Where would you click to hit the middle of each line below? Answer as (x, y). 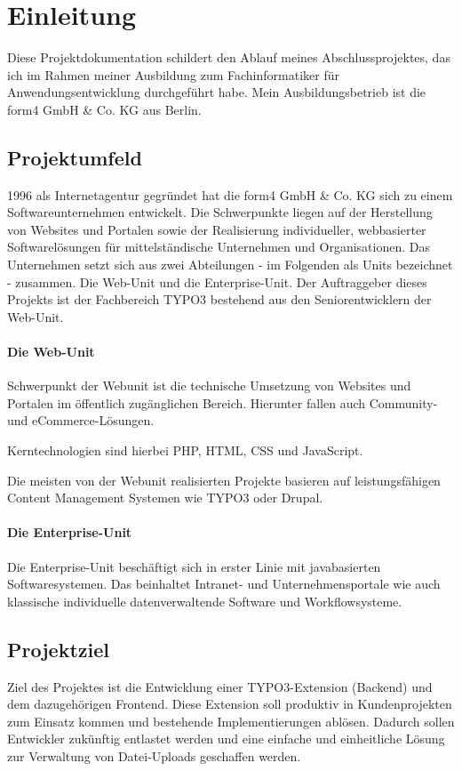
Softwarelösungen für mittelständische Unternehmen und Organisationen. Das (219, 247)
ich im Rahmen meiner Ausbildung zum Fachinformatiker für (173, 74)
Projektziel (58, 649)
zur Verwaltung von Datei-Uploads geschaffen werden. (154, 755)
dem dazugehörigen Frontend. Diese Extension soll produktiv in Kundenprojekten (230, 704)
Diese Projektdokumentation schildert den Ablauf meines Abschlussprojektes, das (229, 57)
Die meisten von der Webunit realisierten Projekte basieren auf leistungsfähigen (224, 480)
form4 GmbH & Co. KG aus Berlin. (104, 109)
